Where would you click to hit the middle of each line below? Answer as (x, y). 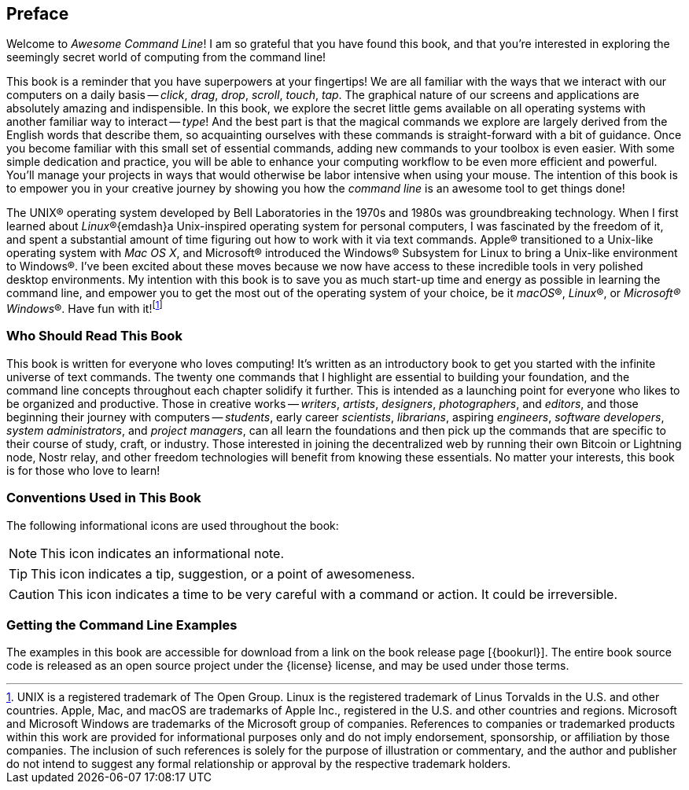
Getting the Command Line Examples (122, 625)
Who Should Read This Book (94, 336)
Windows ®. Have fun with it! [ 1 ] (85, 308)
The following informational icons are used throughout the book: (173, 525)
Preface (38, 14)
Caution (32, 594)
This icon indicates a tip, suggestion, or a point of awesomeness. (223, 573)
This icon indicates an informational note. (162, 553)
